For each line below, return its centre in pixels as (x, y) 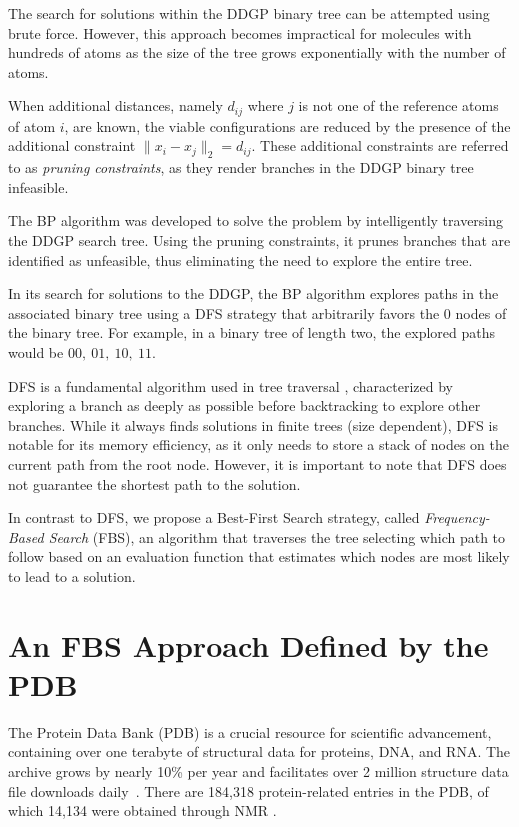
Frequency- (457, 517)
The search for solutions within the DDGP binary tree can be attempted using (249, 13)
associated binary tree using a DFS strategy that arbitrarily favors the (224, 312)
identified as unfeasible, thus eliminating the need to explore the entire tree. (240, 259)
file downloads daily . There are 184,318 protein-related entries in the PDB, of (248, 790)
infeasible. (38, 186)
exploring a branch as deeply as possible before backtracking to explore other (244, 405)
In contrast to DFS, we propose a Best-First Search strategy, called (214, 517)
